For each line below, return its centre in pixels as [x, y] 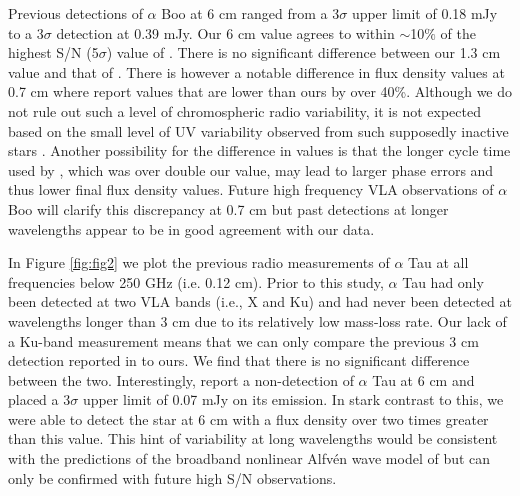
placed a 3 [39, 399]
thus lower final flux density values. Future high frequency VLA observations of [251, 189]
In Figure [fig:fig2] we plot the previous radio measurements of [199, 262]
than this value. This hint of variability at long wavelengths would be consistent [253, 438]
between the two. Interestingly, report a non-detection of [181, 379]
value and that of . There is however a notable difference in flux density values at [256, 71]
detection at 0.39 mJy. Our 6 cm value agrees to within [225, 32]
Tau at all [438, 262]
